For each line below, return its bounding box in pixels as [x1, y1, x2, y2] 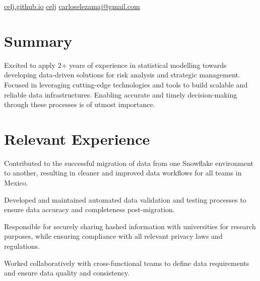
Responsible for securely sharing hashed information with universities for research [4, 221, 256, 231]
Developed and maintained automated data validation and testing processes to [4, 194, 246, 205]
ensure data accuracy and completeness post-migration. [4, 204, 175, 215]
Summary [4, 30, 73, 51]
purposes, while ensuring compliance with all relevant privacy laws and [4, 231, 223, 241]
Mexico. [4, 177, 28, 188]
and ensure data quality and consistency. [4, 267, 129, 278]
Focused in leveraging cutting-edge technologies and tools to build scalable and [4, 79, 248, 89]
